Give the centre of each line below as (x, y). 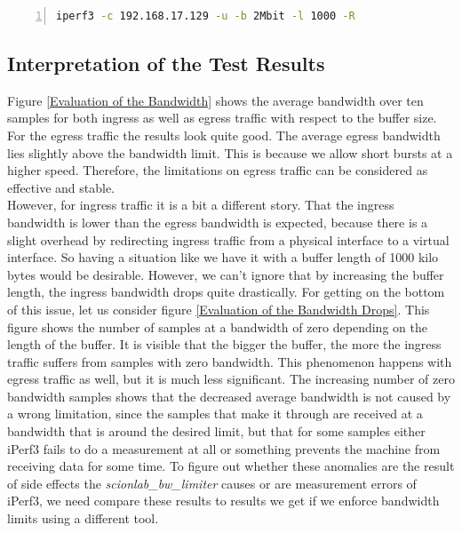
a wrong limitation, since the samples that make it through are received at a (215, 414)
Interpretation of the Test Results (166, 63)
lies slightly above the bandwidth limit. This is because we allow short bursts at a (230, 152)
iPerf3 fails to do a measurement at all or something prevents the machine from (224, 448)
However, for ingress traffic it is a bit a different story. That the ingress (201, 205)
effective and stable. (61, 187)
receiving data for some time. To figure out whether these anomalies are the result (231, 466)
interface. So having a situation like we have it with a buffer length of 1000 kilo (223, 257)
